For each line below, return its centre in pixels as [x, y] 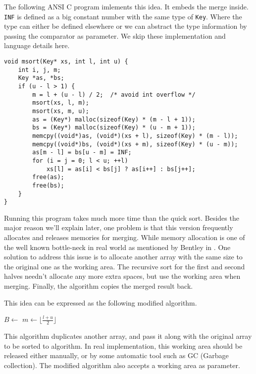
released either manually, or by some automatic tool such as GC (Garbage [116, 355]
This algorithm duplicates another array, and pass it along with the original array [128, 336]
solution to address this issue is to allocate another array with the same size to [123, 257]
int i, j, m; [39, 70]
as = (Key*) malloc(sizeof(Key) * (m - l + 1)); [114, 119]
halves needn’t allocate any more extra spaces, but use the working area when [122, 276]
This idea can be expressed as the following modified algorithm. [101, 302]
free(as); [48, 177]
